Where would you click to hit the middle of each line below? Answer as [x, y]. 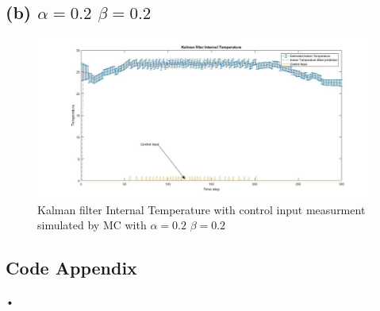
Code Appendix [71, 268]
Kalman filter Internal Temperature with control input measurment [202, 209]
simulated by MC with [92, 225]
